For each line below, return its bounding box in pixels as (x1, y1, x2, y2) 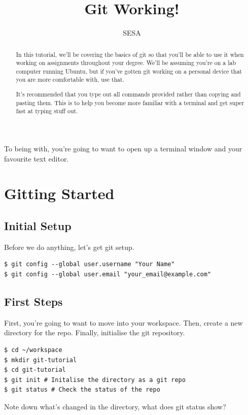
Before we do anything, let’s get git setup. (4, 241, 134, 252)
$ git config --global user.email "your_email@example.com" (4, 270, 211, 278)
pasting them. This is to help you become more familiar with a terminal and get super (16, 98, 244, 107)
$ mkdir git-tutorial (4, 356, 77, 364)
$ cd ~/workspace (4, 346, 62, 354)
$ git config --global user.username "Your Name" (4, 261, 175, 268)
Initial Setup (4, 217, 72, 233)
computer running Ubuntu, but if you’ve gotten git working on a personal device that (16, 67, 242, 75)
